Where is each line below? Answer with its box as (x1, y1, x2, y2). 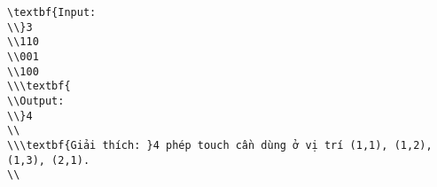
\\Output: (7, 94, 65, 107)
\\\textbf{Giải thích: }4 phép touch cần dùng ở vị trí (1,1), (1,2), (7, 138, 433, 152)
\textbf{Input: (7, 6, 97, 19)
